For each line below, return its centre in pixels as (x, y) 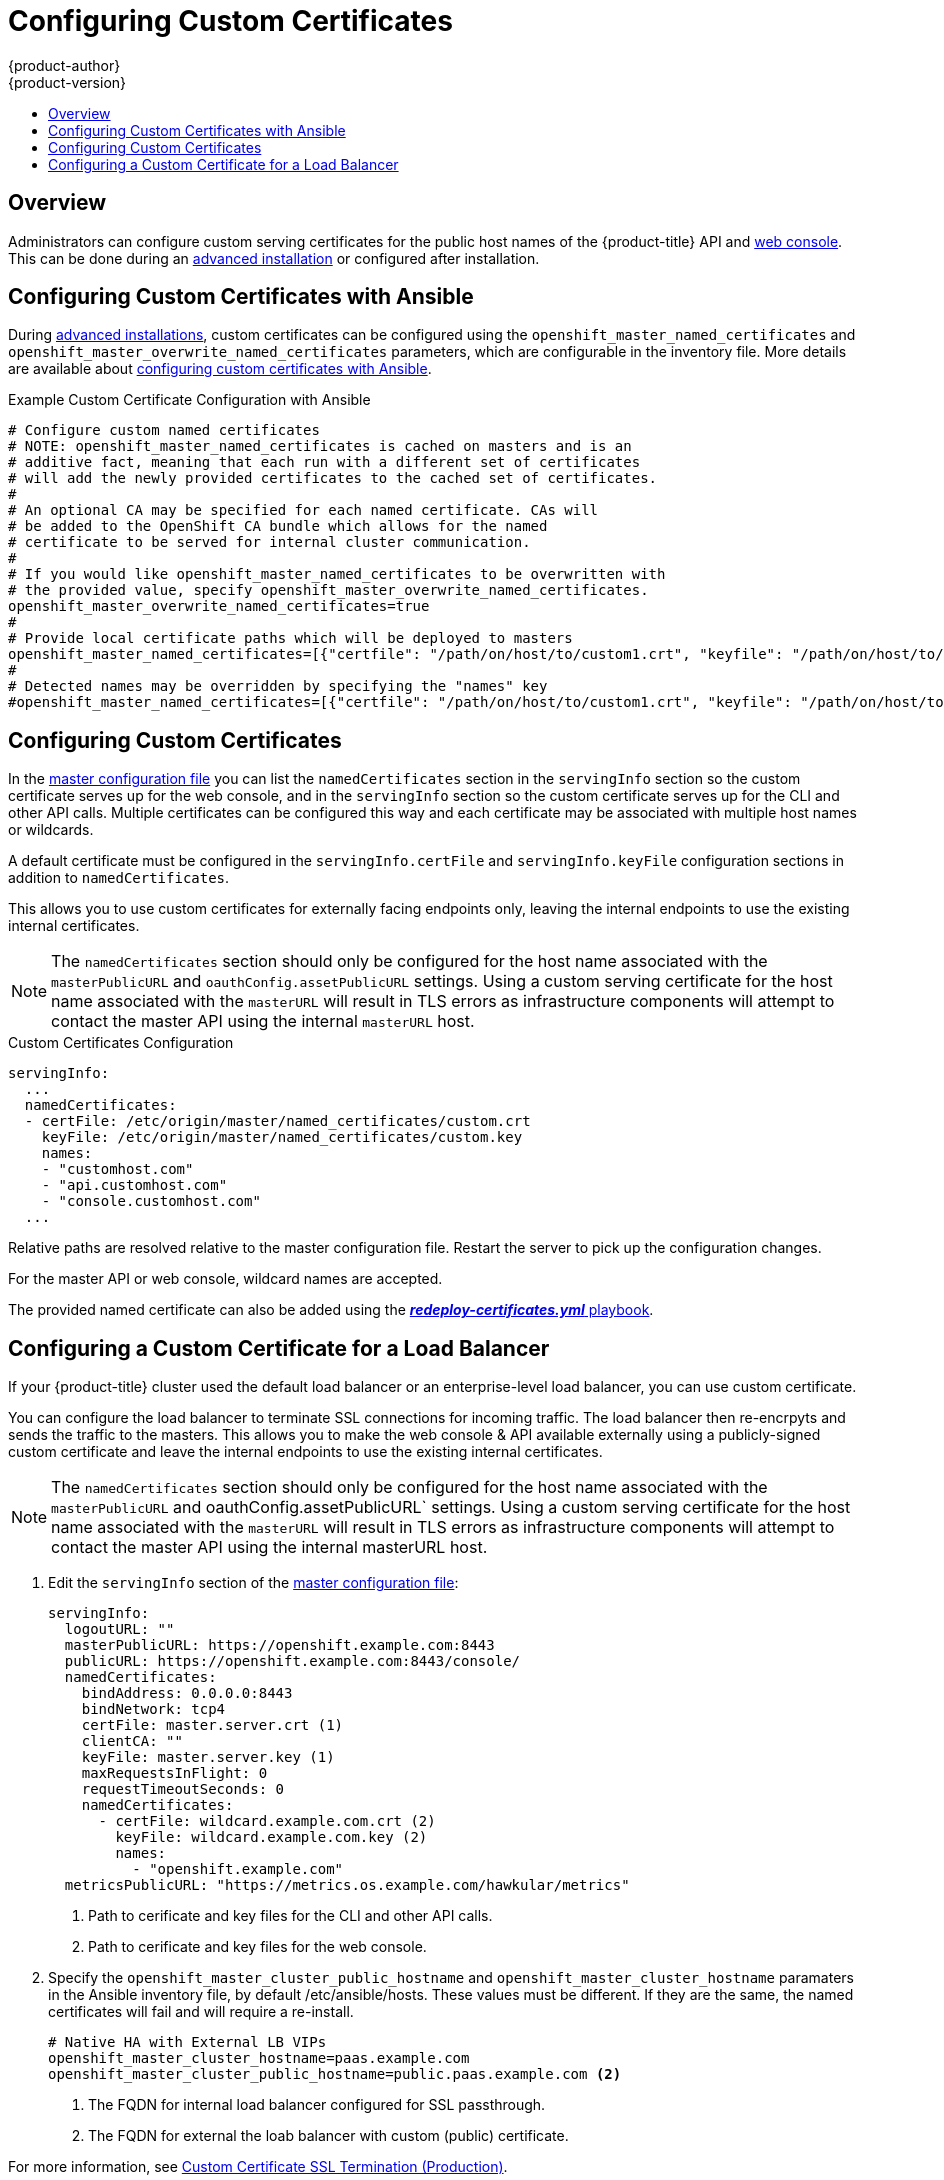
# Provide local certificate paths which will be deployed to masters (290, 638)
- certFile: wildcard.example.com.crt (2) (267, 1821)
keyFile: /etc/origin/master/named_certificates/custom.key (282, 1137)
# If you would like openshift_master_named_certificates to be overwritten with (337, 574)
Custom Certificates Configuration (121, 1043)
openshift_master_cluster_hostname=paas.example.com (259, 2058)
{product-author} (64, 65)
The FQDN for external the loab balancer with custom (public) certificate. (328, 2136)
